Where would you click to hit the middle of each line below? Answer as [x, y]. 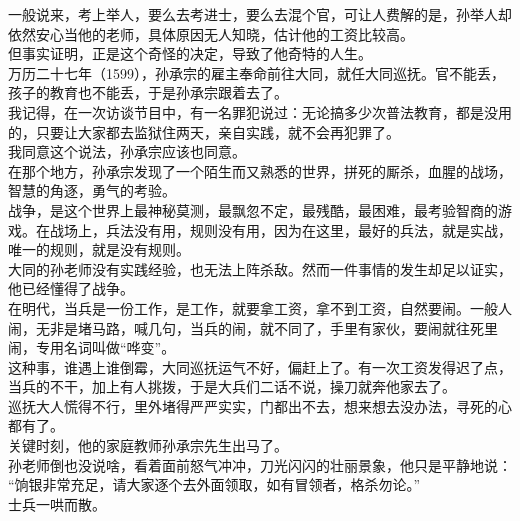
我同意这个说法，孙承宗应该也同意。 [127, 151]
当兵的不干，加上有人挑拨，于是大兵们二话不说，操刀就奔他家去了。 [232, 386]
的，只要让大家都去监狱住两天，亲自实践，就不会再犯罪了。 [204, 131]
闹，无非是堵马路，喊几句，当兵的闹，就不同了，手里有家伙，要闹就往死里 [253, 327]
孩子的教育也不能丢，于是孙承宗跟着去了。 [148, 92]
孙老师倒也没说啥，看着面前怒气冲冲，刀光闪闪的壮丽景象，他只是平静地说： [260, 464]
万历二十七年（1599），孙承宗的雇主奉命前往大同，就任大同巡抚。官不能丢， [256, 72]
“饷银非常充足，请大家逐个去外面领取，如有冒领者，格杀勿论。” [214, 484]
